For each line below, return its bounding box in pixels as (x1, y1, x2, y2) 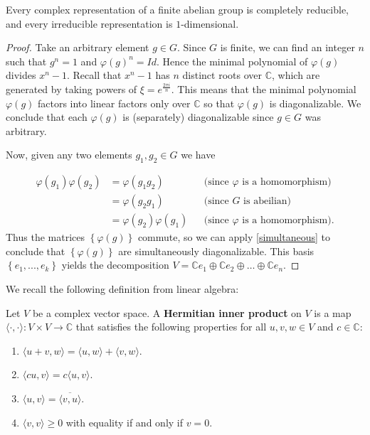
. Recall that (66, 68, 122, 82)
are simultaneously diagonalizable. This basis (118, 243, 314, 258)
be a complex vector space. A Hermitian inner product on (32, 305, 302, 320)
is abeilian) (243, 196, 292, 207)
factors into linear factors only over (37, 95, 191, 110)
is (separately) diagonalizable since (122, 109, 274, 124)
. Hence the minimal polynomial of (156, 53, 308, 68)
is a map (314, 305, 351, 320)
